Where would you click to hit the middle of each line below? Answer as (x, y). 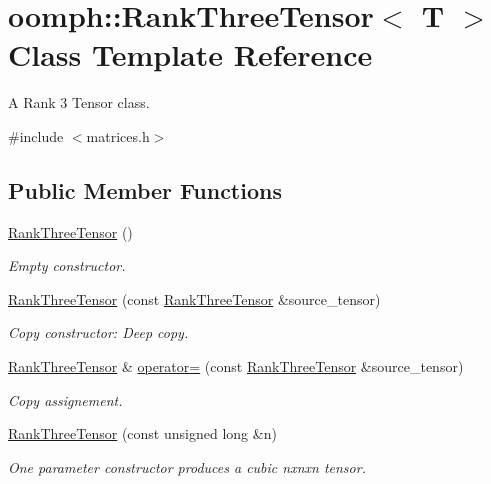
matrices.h (118, 135)
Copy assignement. (65, 399)
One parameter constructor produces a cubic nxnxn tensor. (187, 466)
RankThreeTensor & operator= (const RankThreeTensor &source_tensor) (236, 366)
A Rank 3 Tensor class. (79, 102)
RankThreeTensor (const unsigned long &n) (142, 433)
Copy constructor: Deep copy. (98, 332)
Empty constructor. (67, 265)
